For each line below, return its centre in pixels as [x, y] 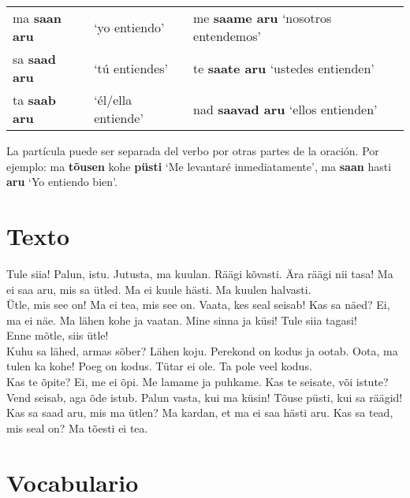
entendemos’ [227, 36]
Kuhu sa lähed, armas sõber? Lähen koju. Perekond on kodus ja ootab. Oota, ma [202, 350]
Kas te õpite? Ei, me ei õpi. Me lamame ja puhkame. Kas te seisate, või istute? [198, 382]
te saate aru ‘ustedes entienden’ [284, 68]
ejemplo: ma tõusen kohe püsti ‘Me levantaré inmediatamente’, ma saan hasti [199, 166]
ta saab [34, 100]
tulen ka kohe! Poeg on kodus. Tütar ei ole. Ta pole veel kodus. [159, 366]
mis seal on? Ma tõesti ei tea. [77, 427]
